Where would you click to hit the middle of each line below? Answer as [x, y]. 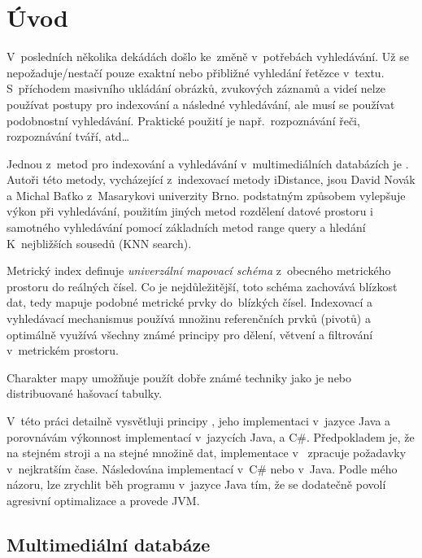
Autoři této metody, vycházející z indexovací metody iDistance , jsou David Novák [211, 179]
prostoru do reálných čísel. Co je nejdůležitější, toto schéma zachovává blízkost [202, 286]
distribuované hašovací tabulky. [85, 393]
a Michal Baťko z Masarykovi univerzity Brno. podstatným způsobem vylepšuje [206, 195]
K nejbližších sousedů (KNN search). [99, 243]
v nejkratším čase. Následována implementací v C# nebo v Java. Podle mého [202, 468]
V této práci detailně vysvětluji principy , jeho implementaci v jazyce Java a [199, 421]
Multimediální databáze [109, 544]
